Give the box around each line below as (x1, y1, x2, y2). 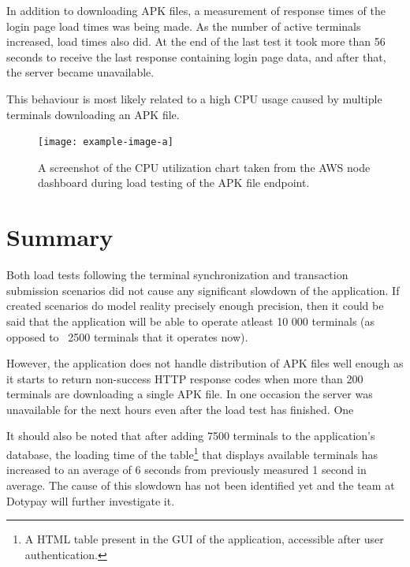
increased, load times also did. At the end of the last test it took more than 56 (6, 33, 386, 50)
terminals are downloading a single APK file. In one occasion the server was (6, 386, 373, 402)
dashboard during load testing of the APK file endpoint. (38, 174, 310, 191)
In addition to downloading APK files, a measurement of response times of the (6, 2, 386, 18)
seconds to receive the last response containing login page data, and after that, (6, 48, 386, 65)
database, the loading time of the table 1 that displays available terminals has (6, 444, 378, 462)
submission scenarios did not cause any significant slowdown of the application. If (6, 282, 400, 298)
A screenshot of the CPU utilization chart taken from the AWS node (38, 159, 371, 175)
